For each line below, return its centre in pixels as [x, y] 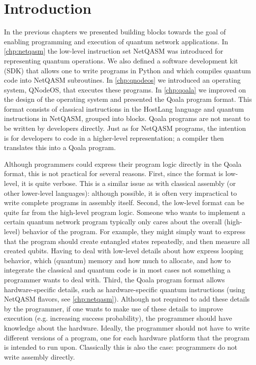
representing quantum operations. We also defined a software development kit [121, 60]
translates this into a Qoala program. [60, 147]
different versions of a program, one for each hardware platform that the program [127, 337]
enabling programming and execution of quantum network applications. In [116, 41]
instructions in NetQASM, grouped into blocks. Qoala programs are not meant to [127, 118]
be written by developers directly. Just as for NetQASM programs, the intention [125, 128]
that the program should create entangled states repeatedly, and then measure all [127, 241]
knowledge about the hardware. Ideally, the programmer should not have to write [127, 327]
